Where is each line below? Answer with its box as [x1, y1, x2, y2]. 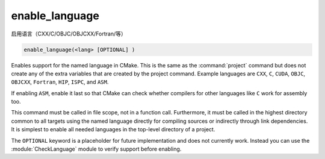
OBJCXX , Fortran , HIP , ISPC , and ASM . [11, 78, 109, 86]
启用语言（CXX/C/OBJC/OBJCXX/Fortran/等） [11, 30, 126, 37]
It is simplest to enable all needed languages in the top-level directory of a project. [11, 126, 215, 133]
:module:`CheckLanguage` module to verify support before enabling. [11, 145, 182, 153]
